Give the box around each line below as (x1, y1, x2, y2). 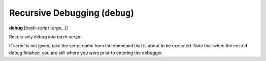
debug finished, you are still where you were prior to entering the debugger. (9, 50, 163, 56)
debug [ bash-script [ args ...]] (9, 25, 68, 30)
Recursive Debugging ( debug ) (9, 7, 134, 18)
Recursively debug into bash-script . (9, 33, 82, 39)
